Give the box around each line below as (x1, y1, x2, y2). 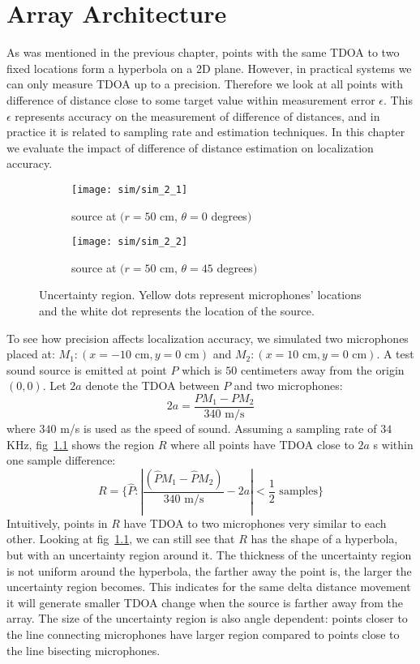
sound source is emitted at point (6, 361, 167, 378)
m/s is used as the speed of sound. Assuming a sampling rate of (60, 420, 377, 436)
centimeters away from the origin (240, 361, 405, 378)
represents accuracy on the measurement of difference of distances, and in (15, 107, 380, 124)
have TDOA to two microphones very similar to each (123, 514, 387, 531)
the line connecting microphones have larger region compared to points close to (6, 625, 400, 642)
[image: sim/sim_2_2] (71, 236, 188, 248)
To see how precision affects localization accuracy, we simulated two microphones (6, 329, 409, 346)
